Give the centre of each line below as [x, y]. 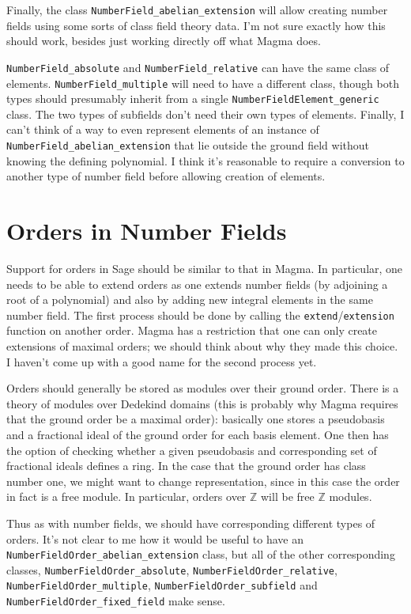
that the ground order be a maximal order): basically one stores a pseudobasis [196, 419]
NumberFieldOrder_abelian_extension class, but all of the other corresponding [201, 554]
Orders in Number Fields [147, 231]
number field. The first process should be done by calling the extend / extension [200, 315]
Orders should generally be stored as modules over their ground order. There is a [203, 388]
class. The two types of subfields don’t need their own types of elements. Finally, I [205, 114]
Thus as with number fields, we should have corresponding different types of [191, 523]
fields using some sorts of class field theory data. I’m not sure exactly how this [196, 25]
